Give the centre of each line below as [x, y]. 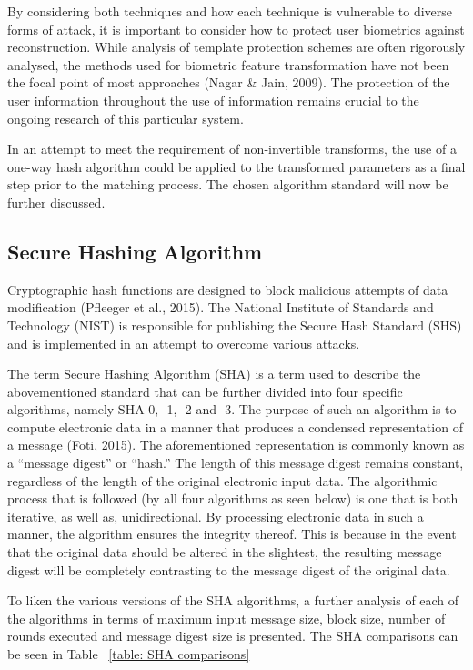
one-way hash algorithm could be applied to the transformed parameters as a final [236, 166]
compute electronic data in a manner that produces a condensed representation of [235, 426]
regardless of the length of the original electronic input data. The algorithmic [222, 480]
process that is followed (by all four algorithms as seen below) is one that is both [233, 498]
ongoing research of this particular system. [126, 118]
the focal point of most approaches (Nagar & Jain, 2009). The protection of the [229, 82]
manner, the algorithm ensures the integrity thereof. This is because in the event [232, 534]
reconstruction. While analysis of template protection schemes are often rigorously [236, 47]
